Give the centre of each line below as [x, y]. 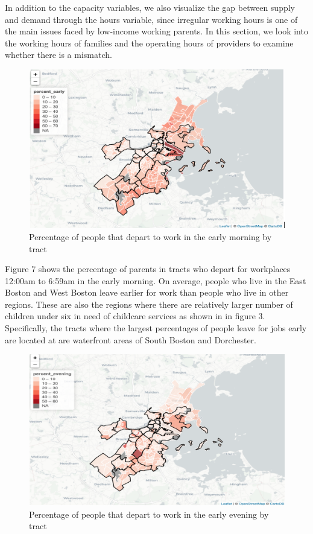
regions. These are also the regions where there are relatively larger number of [149, 304]
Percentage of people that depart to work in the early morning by [150, 236]
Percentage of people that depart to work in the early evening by [149, 514]
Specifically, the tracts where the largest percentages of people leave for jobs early [156, 328]
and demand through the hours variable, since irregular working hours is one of [151, 19]
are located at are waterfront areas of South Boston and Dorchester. [131, 339]
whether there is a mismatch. [58, 55]
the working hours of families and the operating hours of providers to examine [149, 43]
